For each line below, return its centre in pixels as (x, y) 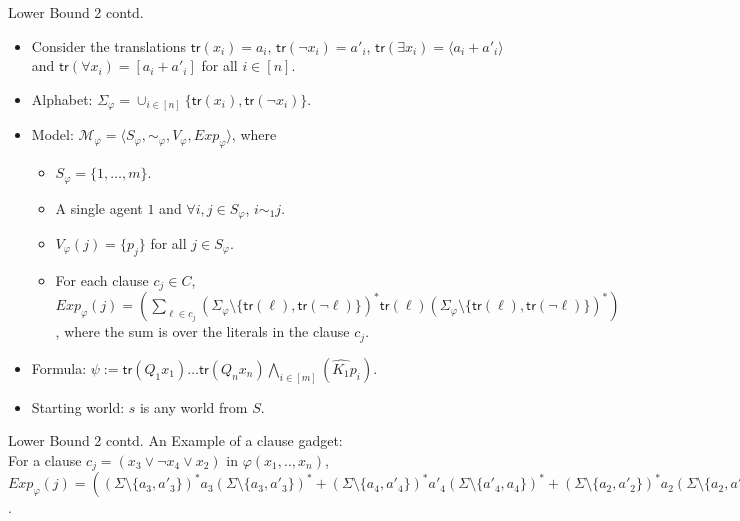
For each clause (102, 279)
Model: (52, 134)
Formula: (59, 367)
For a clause (45, 459)
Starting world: (78, 406)
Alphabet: (62, 98)
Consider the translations (109, 45)
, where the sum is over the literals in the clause (202, 331)
